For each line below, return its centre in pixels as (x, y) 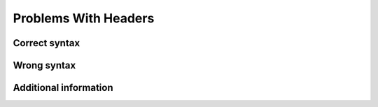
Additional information (63, 88)
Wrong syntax (44, 65)
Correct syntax (47, 43)
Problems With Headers (84, 18)
